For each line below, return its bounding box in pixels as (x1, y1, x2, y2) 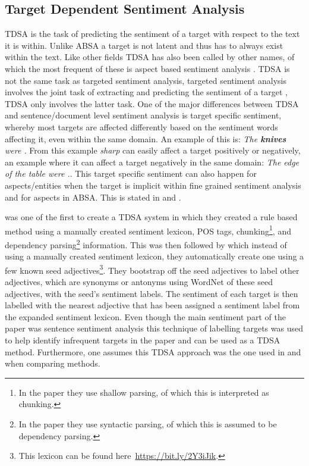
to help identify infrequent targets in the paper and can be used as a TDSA (5, 334, 280, 346)
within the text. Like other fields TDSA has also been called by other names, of (5, 51, 295, 63)
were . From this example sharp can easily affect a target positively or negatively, (5, 144, 301, 157)
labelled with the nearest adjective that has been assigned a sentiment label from (5, 299, 300, 311)
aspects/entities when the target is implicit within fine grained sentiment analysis (5, 179, 301, 191)
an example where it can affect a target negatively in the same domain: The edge (5, 155, 299, 168)
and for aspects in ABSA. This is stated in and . (5, 190, 181, 203)
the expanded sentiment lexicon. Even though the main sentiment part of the (5, 310, 286, 323)
